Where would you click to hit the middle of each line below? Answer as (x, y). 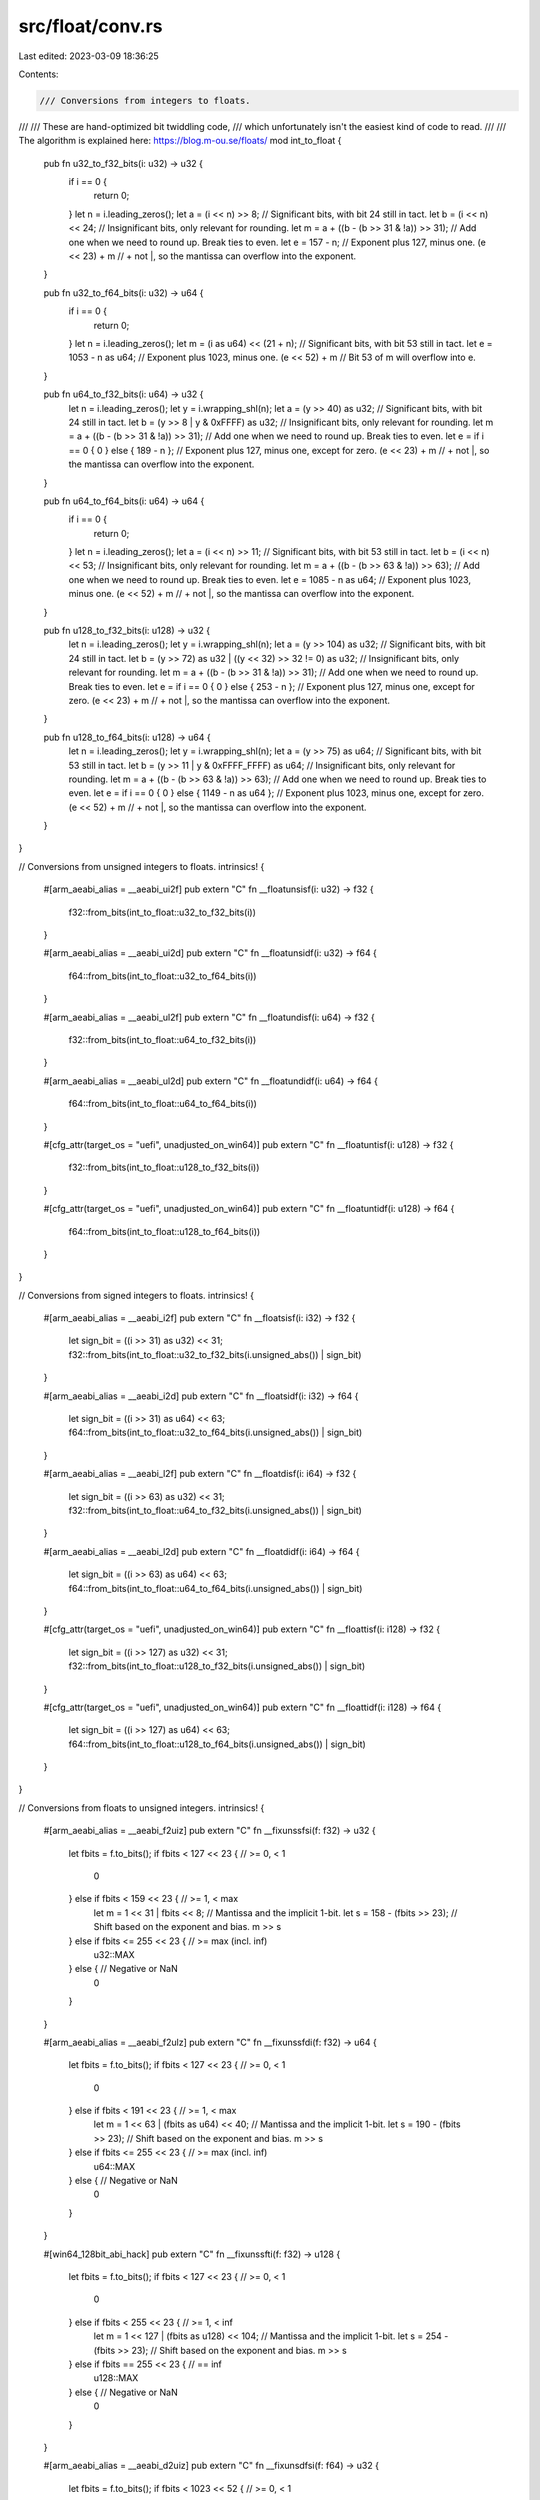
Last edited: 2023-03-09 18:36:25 (88, 56)
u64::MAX (114, 2166)
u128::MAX (116, 2378)
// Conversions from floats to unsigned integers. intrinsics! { (141, 1807)
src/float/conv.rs (91, 26)
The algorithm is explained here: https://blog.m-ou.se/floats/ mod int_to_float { (180, 141)
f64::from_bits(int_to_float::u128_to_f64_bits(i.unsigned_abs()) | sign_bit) (217, 1744)
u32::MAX (114, 1954)
